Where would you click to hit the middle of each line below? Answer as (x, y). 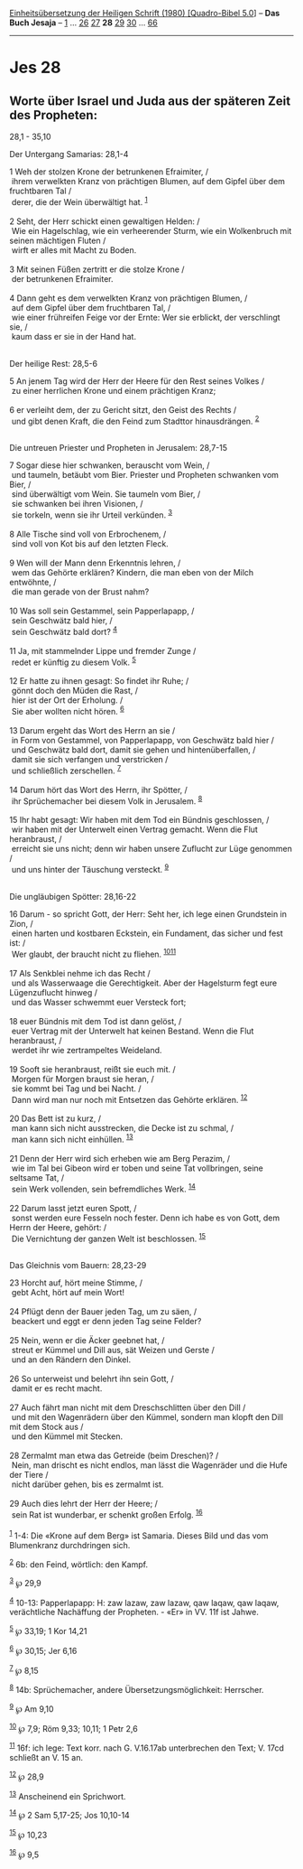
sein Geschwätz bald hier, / (62, 620)
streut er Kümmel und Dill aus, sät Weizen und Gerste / (113, 1350)
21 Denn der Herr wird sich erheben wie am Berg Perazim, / (120, 1158)
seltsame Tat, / (37, 1177)
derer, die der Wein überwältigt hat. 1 (79, 201)
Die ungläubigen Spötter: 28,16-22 (73, 896)
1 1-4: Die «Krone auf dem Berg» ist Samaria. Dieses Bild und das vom (139, 1535)
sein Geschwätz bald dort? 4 (64, 631)
